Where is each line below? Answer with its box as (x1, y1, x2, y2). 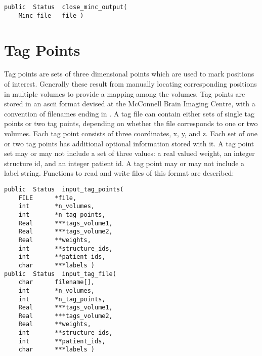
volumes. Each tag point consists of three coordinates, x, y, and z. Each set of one (4, 128, 258, 138)
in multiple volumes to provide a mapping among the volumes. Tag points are (4, 88, 245, 99)
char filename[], (18, 279, 95, 286)
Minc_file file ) (18, 12, 84, 19)
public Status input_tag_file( (4, 270, 116, 278)
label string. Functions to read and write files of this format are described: (4, 168, 234, 178)
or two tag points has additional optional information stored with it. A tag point (4, 138, 254, 148)
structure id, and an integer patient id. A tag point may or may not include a (4, 157, 245, 168)
